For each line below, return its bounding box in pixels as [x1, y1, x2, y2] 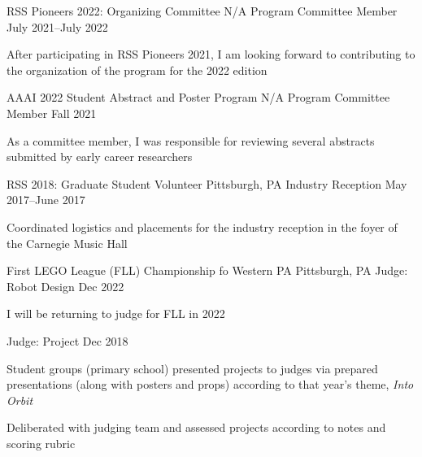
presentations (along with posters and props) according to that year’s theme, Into [7, 376, 414, 393]
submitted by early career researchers [7, 148, 193, 165]
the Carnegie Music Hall [7, 234, 128, 251]
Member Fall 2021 [7, 104, 97, 121]
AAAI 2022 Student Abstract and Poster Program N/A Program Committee [7, 89, 390, 106]
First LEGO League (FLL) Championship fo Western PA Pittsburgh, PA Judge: [7, 262, 408, 279]
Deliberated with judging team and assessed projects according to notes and [7, 419, 386, 436]
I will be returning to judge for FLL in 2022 [7, 305, 225, 322]
